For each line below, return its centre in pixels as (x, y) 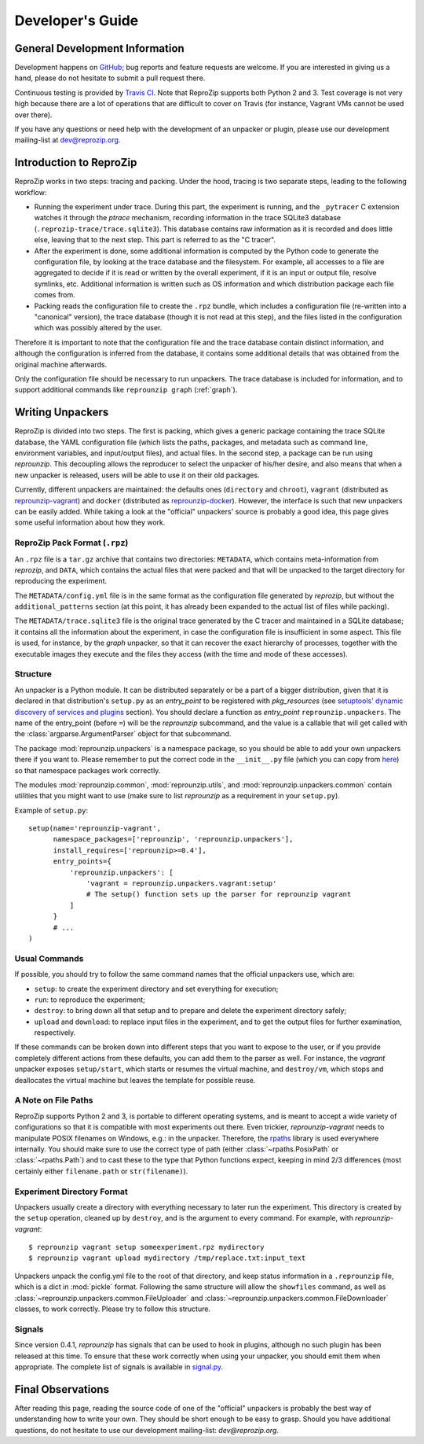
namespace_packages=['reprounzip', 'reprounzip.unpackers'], (173, 839)
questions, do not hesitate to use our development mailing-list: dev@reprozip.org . (146, 1430)
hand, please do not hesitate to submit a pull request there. (110, 78)
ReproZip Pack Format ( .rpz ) (71, 543)
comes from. (55, 295)
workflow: (31, 192)
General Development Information (99, 48)
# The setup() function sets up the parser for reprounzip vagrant (219, 894)
